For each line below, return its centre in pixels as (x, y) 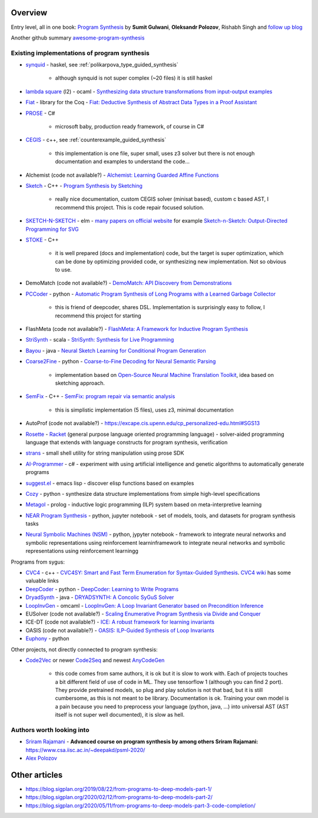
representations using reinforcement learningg (82, 551)
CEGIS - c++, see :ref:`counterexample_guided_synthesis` (96, 140)
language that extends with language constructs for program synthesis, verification (127, 442)
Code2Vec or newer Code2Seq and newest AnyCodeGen (95, 660)
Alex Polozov (41, 758)
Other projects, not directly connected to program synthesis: (85, 649)
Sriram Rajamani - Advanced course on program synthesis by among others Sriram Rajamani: (142, 741)
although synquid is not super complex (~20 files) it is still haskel (134, 78)
